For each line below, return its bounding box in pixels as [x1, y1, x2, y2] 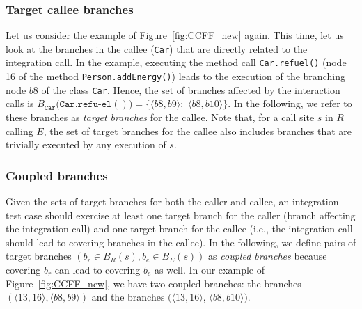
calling [6, 123, 33, 138]
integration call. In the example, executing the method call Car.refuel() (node [6, 55, 347, 70]
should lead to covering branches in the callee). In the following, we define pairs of [6, 235, 356, 249]
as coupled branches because [208, 248, 327, 263]
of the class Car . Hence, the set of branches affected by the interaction [41, 82, 340, 97]
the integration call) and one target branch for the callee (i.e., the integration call [6, 221, 353, 236]
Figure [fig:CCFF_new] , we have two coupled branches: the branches [6, 276, 301, 290]
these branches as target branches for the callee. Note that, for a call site [6, 110, 315, 125]
